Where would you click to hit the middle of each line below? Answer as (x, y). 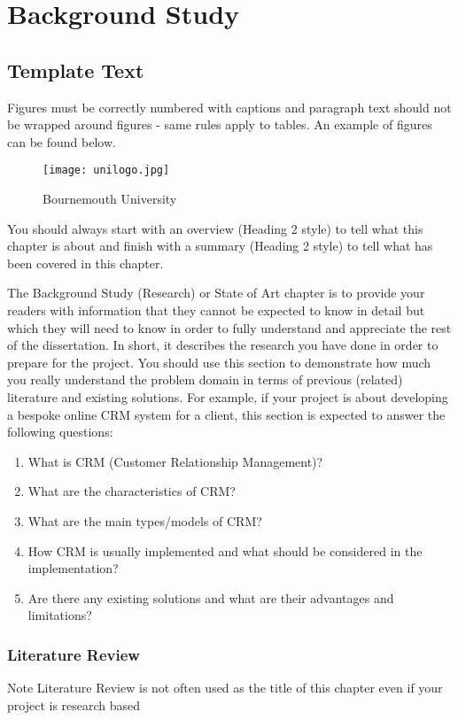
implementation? (73, 568)
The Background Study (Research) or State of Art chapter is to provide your (216, 293)
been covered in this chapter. (85, 263)
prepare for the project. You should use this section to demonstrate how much (219, 362)
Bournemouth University (110, 199)
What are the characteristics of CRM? (132, 491)
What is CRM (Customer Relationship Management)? (175, 461)
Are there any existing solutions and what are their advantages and (211, 597)
